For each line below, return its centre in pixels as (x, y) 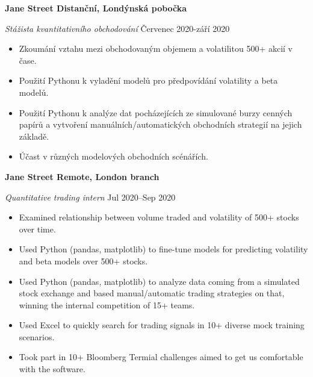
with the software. (52, 369)
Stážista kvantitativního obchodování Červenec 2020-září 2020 (117, 28)
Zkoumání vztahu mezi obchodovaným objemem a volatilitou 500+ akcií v (156, 48)
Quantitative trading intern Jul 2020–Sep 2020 (90, 197)
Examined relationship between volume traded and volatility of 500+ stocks (159, 217)
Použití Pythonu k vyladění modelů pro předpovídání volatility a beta (148, 80)
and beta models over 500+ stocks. (83, 260)
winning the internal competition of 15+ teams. (107, 304)
